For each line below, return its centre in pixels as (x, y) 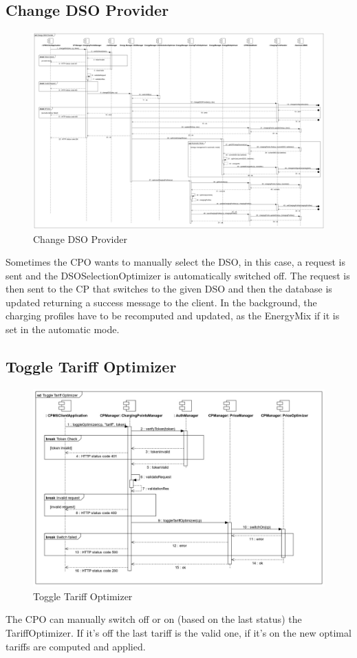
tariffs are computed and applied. (76, 646)
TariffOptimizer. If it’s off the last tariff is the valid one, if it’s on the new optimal (178, 633)
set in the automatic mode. (63, 329)
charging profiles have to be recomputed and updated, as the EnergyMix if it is (173, 316)
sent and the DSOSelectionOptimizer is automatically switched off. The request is (178, 275)
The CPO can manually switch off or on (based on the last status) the (154, 619)
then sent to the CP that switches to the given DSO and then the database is (169, 289)
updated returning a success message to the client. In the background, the (161, 302)
